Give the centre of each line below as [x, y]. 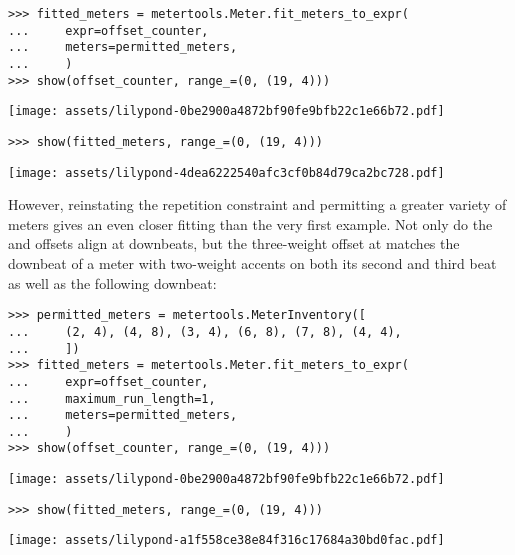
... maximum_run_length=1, [112, 398]
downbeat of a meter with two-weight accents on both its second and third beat [252, 263]
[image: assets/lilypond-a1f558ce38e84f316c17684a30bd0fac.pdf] [226, 540]
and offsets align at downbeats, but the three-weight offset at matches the [234, 243]
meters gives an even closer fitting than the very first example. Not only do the [250, 223]
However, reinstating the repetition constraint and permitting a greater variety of [257, 204]
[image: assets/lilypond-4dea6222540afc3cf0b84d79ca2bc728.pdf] [226, 172]
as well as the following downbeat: [112, 282]
